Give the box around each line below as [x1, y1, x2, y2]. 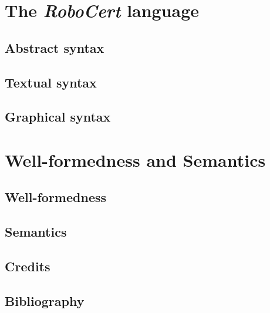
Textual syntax [5, 73, 97, 91]
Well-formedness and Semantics [5, 147, 266, 171]
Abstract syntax [5, 38, 104, 56]
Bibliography [5, 291, 85, 309]
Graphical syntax [5, 107, 111, 126]
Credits [5, 257, 50, 275]
